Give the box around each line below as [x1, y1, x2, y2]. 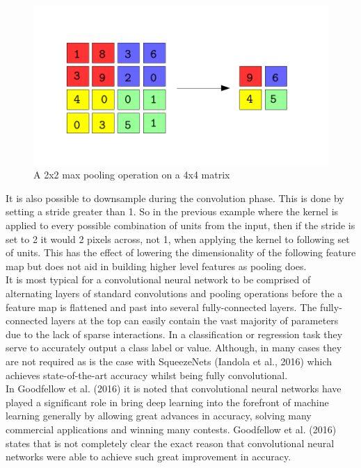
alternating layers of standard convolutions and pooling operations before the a [6, 286, 343, 301]
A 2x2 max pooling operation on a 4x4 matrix [33, 167, 230, 182]
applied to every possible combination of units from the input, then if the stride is [6, 218, 355, 233]
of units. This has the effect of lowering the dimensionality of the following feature [6, 245, 356, 260]
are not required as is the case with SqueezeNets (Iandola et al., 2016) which [6, 354, 332, 369]
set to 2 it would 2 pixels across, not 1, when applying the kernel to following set [6, 231, 350, 246]
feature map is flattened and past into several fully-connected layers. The [6, 299, 317, 314]
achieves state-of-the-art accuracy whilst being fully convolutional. [6, 367, 288, 382]
